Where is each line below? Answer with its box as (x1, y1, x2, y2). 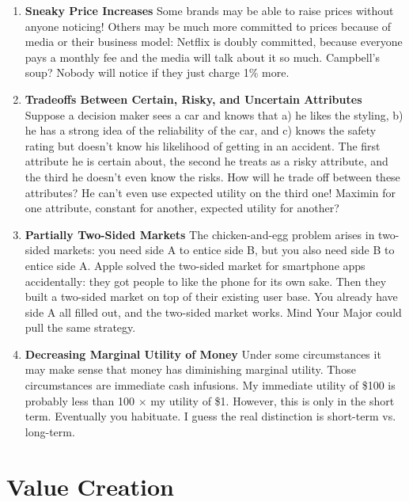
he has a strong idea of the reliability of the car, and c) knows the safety (25, 122, 377, 139)
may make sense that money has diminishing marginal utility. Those (25, 361, 356, 378)
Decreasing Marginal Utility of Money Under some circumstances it (25, 345, 381, 362)
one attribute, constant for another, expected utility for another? (25, 200, 339, 216)
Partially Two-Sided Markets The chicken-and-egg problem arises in (25, 226, 375, 242)
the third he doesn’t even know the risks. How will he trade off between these (25, 168, 400, 184)
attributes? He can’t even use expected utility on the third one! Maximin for (25, 184, 396, 200)
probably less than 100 (25, 392, 135, 409)
